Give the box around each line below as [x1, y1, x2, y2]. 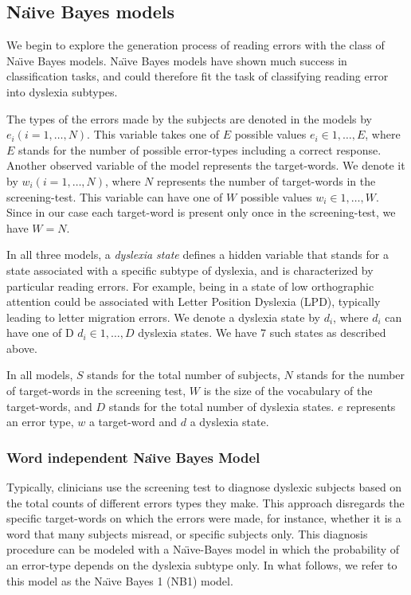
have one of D [6, 324, 74, 341]
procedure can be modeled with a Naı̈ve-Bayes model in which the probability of [6, 541, 400, 558]
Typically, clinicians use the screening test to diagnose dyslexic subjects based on [6, 479, 402, 495]
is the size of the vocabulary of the [203, 382, 373, 399]
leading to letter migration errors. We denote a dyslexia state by [6, 308, 320, 325]
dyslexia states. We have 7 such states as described [138, 324, 386, 341]
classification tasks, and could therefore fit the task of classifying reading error [6, 68, 389, 84]
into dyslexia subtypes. [6, 83, 118, 100]
